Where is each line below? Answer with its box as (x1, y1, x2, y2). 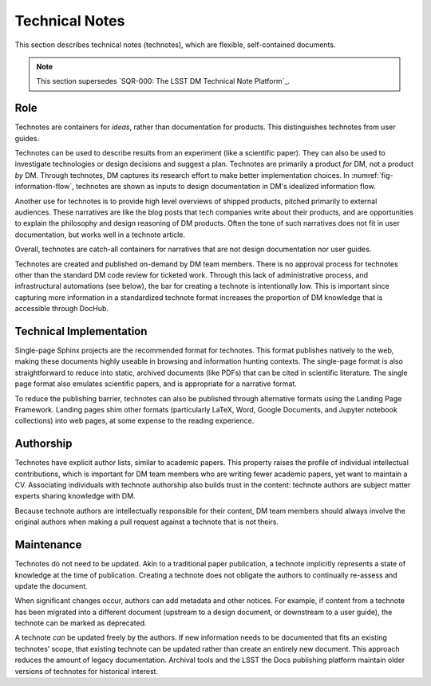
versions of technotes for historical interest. (14, 666, 159, 676)
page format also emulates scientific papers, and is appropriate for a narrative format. (14, 379, 297, 388)
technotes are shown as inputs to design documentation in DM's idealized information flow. (76, 182, 376, 191)
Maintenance (14, 538, 82, 552)
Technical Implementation (14, 324, 148, 338)
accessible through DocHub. (14, 304, 109, 313)
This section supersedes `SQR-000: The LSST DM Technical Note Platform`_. (36, 77, 291, 86)
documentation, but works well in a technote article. (14, 230, 186, 239)
